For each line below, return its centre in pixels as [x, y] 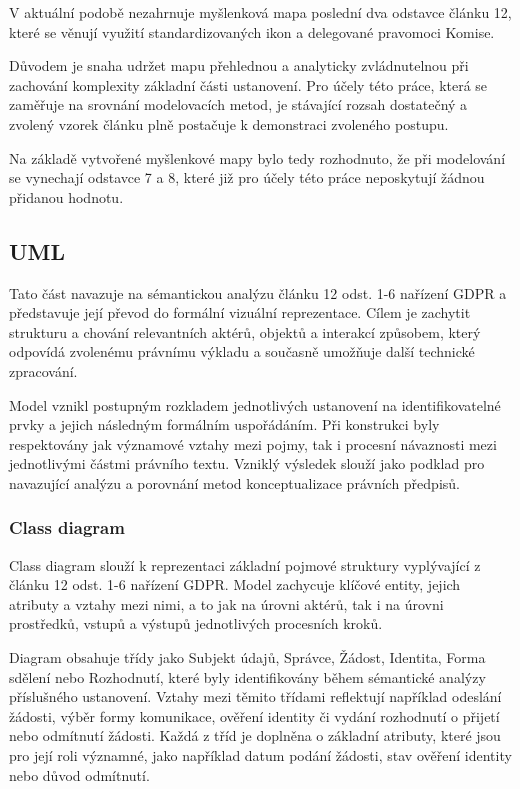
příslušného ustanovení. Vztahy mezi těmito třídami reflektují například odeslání [255, 696]
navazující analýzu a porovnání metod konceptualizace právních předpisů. [234, 482]
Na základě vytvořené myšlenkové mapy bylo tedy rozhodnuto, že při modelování [257, 157]
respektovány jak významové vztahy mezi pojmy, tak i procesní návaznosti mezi [253, 443]
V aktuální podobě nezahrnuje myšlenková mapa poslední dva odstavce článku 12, [260, 12]
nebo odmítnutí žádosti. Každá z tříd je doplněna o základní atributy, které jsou [255, 735]
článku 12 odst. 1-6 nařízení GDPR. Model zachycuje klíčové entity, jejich [235, 584]
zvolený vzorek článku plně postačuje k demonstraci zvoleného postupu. [229, 123]
